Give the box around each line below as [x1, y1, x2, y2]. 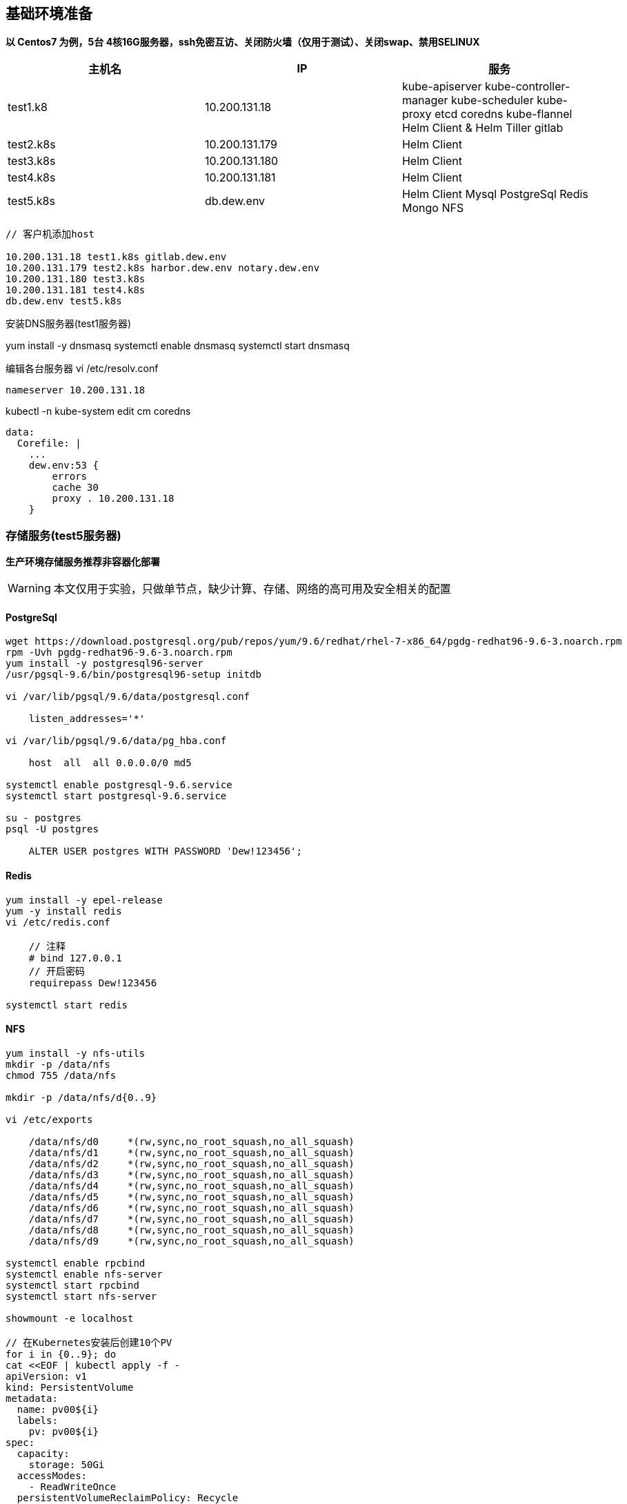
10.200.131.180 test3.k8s [6, 273, 146, 285]
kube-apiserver [401, 79, 482, 94]
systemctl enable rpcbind [6, 1257, 146, 1269]
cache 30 [52, 482, 99, 494]
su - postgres [6, 812, 81, 824]
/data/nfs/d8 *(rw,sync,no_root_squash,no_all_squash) [28, 1224, 355, 1236]
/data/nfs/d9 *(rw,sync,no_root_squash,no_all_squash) [28, 1235, 355, 1247]
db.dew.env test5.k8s [6, 295, 122, 307]
